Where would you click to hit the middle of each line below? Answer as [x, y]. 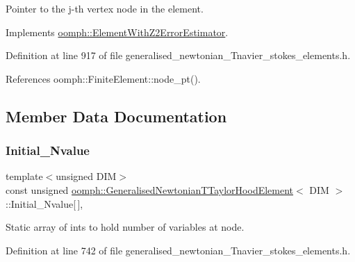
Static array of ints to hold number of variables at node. [125, 227]
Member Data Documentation [116, 116]
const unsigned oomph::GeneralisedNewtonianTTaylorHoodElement [150, 189]
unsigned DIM [86, 176]
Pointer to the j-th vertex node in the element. [105, 8]
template [24, 176]
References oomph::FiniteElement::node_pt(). [103, 78]
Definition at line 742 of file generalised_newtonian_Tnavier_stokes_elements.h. [178, 250]
